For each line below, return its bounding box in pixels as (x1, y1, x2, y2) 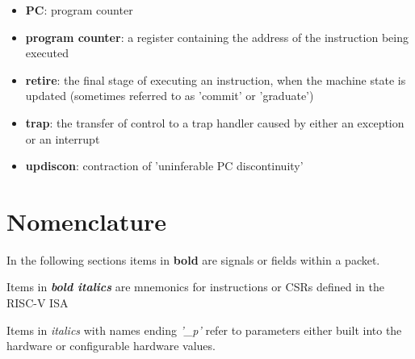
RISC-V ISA (6, 294, 69, 311)
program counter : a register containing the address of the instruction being (25, 28, 409, 45)
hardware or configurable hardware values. (6, 337, 216, 354)
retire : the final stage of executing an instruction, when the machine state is (25, 71, 406, 88)
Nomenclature (6, 204, 167, 237)
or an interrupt (25, 130, 100, 147)
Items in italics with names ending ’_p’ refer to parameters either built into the (6, 321, 402, 338)
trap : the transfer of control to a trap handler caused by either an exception (25, 114, 405, 131)
